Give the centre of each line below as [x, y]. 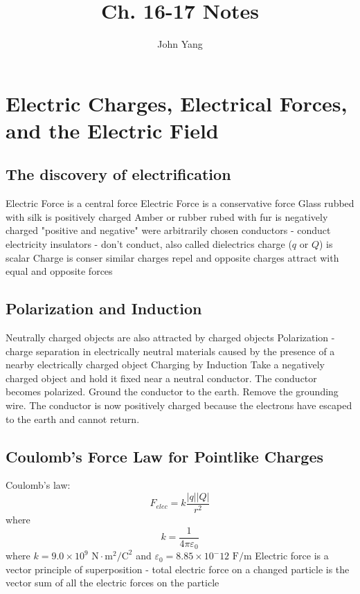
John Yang [180, 44]
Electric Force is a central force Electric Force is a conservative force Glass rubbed [180, 203]
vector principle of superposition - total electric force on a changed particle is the [178, 569]
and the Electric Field [112, 130]
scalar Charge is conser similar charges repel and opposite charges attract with [172, 257]
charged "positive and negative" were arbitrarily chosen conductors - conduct [168, 230]
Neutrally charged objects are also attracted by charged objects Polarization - [170, 337]
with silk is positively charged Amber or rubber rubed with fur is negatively [167, 216]
